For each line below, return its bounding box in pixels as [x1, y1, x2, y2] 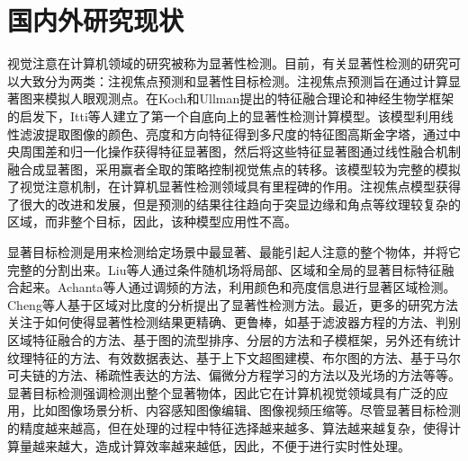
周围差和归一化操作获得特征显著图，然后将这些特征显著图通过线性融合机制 [19, 142, 461, 161]
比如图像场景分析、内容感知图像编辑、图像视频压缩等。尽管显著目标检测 [31, 401, 461, 420]
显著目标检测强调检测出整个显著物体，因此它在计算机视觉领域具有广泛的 [7, 383, 436, 402]
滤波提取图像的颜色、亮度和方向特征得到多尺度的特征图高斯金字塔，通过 [19, 124, 448, 143]
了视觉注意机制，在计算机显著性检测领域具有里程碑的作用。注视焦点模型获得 [7, 177, 461, 196]
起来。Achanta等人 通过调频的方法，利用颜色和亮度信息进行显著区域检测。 [19, 278, 456, 297]
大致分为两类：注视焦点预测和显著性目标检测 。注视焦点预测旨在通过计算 [19, 71, 448, 90]
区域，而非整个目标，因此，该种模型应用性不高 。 [7, 212, 297, 231]
